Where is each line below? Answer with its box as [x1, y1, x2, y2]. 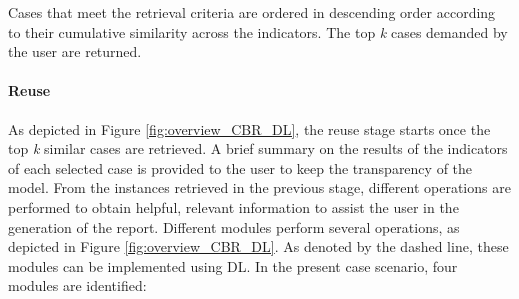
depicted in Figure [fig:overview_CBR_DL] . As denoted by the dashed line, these [8, 236, 509, 257]
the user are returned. [8, 41, 142, 62]
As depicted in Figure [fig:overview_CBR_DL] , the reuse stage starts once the [8, 118, 491, 139]
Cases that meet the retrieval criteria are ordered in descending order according [8, 2, 496, 22]
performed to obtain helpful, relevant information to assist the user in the [8, 196, 459, 217]
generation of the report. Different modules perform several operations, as [8, 216, 460, 237]
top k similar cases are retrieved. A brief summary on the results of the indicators [8, 138, 508, 159]
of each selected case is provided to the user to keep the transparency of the [8, 157, 473, 178]
